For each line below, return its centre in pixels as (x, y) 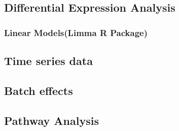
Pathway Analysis (51, 120)
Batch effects (39, 90)
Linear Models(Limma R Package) (76, 32)
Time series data (48, 61)
